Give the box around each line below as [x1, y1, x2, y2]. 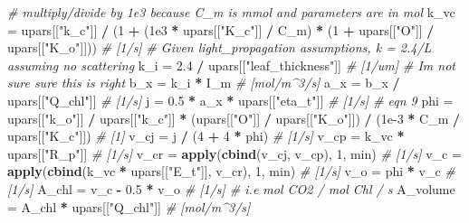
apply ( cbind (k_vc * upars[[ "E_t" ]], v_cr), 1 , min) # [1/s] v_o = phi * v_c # [7, 162, 455, 181]
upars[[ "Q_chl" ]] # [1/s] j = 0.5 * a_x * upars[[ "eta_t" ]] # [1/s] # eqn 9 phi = [7, 90, 454, 109]
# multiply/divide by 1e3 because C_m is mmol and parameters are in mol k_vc [7, 3, 455, 21]
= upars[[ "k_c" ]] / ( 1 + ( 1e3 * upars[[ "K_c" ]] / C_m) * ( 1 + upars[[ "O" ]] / [7, 20, 435, 39]
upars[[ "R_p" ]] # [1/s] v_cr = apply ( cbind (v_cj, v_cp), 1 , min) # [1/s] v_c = [7, 144, 462, 163]
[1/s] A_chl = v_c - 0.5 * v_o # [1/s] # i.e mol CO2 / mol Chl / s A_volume [7, 179, 455, 198]
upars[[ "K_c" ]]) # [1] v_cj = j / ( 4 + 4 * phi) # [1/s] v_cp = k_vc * [7, 126, 405, 145]
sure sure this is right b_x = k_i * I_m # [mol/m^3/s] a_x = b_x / [7, 73, 400, 92]
